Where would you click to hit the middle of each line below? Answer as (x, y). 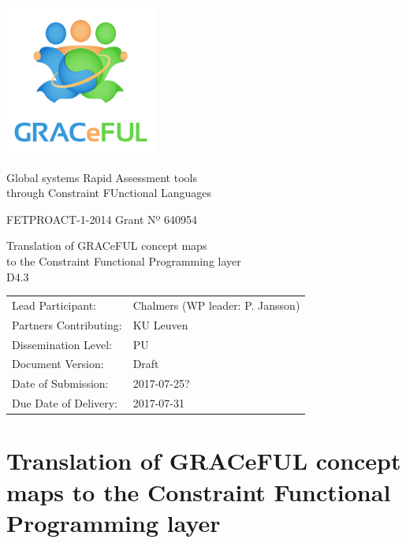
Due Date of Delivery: (65, 403)
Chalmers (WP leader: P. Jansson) (216, 305)
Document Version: (58, 364)
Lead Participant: (54, 305)
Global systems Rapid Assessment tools (102, 177)
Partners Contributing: (67, 324)
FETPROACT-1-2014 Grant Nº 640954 (102, 219)
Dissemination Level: (62, 344)
